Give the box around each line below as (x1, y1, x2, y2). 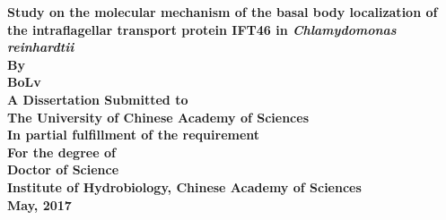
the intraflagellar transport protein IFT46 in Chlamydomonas (7, 20, 397, 38)
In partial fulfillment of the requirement (7, 125, 260, 144)
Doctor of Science (7, 160, 119, 179)
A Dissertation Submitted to (7, 89, 188, 108)
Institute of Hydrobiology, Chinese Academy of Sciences (7, 177, 362, 196)
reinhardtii (7, 38, 74, 56)
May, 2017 (7, 195, 72, 214)
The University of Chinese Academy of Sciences (7, 107, 309, 126)
